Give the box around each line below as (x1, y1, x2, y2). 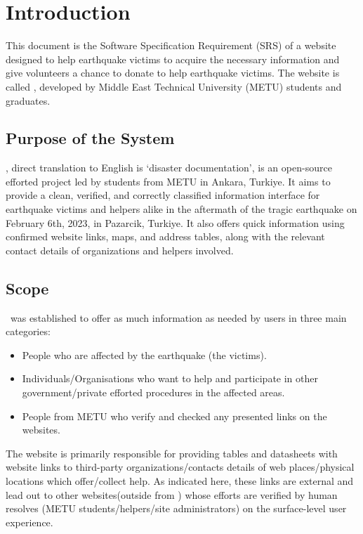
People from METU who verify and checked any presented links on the (22, 408, 327, 423)
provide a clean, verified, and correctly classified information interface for (6, 188, 320, 202)
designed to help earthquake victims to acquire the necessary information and (6, 51, 340, 66)
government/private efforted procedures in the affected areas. (22, 385, 285, 400)
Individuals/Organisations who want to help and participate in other (22, 371, 318, 386)
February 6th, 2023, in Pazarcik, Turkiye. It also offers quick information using (6, 215, 345, 230)
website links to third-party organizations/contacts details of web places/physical (6, 460, 355, 474)
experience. (6, 514, 53, 529)
